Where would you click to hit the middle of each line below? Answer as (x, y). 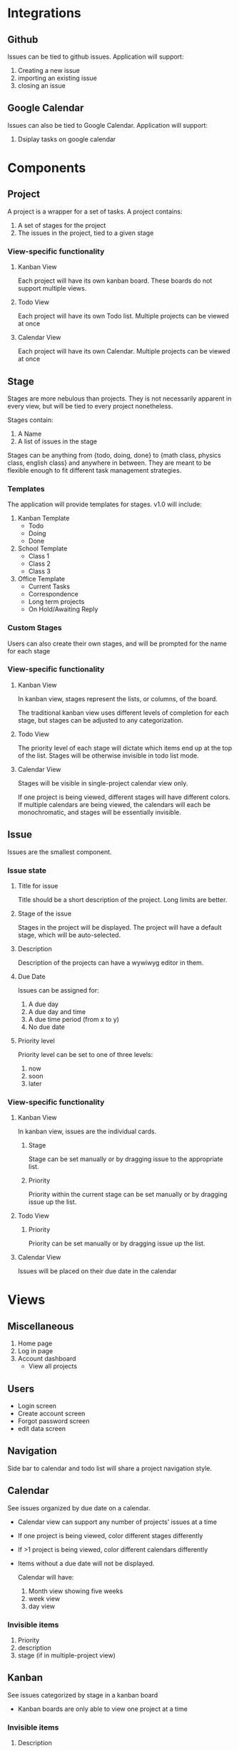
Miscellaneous (41, 1326)
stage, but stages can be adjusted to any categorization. (101, 720)
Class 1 (39, 556)
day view (42, 1606)
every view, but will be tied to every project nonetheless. (90, 406)
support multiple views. (52, 289)
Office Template (41, 579)
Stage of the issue (45, 913)
